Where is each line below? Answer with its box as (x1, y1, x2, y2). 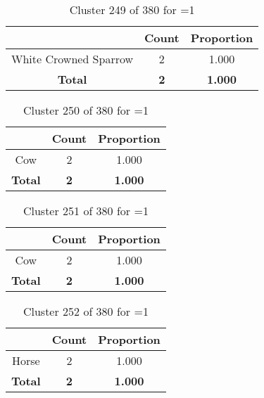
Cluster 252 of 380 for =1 (23, 303, 149, 319)
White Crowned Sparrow (11, 51, 134, 67)
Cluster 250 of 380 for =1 (23, 102, 149, 118)
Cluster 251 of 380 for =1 (23, 203, 149, 219)
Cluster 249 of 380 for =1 (69, 1, 195, 18)
